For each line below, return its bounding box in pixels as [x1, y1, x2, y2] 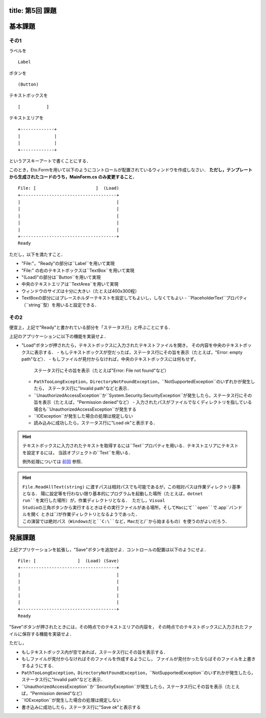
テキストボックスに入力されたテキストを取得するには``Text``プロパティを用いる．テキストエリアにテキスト [22, 443, 239, 449]
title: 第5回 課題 [9, 6, 57, 15]
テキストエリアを [9, 115, 44, 121]
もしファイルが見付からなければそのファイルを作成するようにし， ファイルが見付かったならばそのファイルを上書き [21, 656, 256, 662]
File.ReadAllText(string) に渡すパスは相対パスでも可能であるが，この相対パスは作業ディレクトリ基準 [22, 484, 241, 490]
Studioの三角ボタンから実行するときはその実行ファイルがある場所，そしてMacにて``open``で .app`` [22, 504, 229, 510]
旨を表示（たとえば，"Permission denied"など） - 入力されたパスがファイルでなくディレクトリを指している [33, 399, 252, 405]
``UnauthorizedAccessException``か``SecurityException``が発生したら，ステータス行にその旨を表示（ [21, 684, 227, 689]
